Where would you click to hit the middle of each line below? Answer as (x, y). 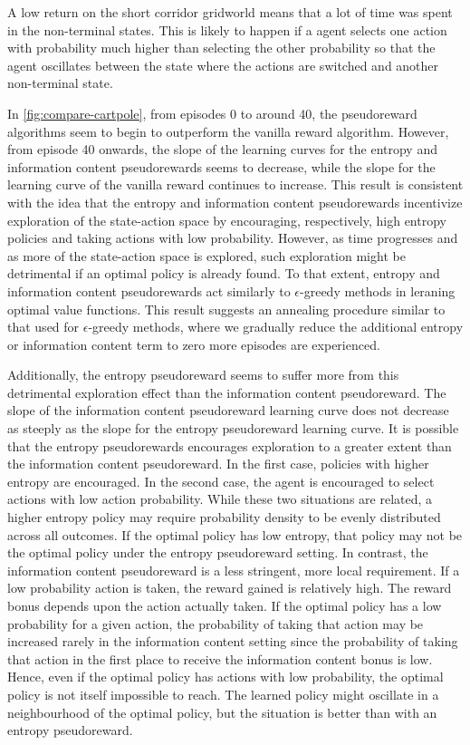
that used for (43, 327)
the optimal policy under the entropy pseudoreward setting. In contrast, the (218, 552)
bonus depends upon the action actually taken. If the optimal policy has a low (225, 605)
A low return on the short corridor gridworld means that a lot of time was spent (230, 12)
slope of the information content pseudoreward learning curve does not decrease (228, 410)
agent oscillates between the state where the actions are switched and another (223, 65)
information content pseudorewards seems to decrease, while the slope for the (221, 166)
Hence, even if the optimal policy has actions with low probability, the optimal (225, 677)
